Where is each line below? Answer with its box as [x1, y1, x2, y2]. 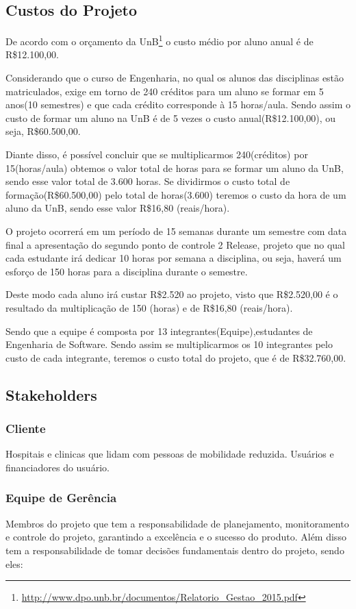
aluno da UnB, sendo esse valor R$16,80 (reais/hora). [5, 201, 230, 215]
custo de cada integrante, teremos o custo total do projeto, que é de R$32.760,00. [5, 350, 346, 364]
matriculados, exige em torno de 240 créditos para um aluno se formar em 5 [5, 84, 324, 98]
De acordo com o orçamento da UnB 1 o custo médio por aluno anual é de [5, 32, 314, 48]
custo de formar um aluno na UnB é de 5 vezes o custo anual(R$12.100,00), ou [5, 110, 336, 125]
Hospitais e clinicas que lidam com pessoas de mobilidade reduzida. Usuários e [5, 447, 334, 461]
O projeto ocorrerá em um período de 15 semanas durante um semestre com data [5, 223, 347, 238]
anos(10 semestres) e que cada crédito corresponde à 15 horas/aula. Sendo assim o [5, 97, 351, 112]
